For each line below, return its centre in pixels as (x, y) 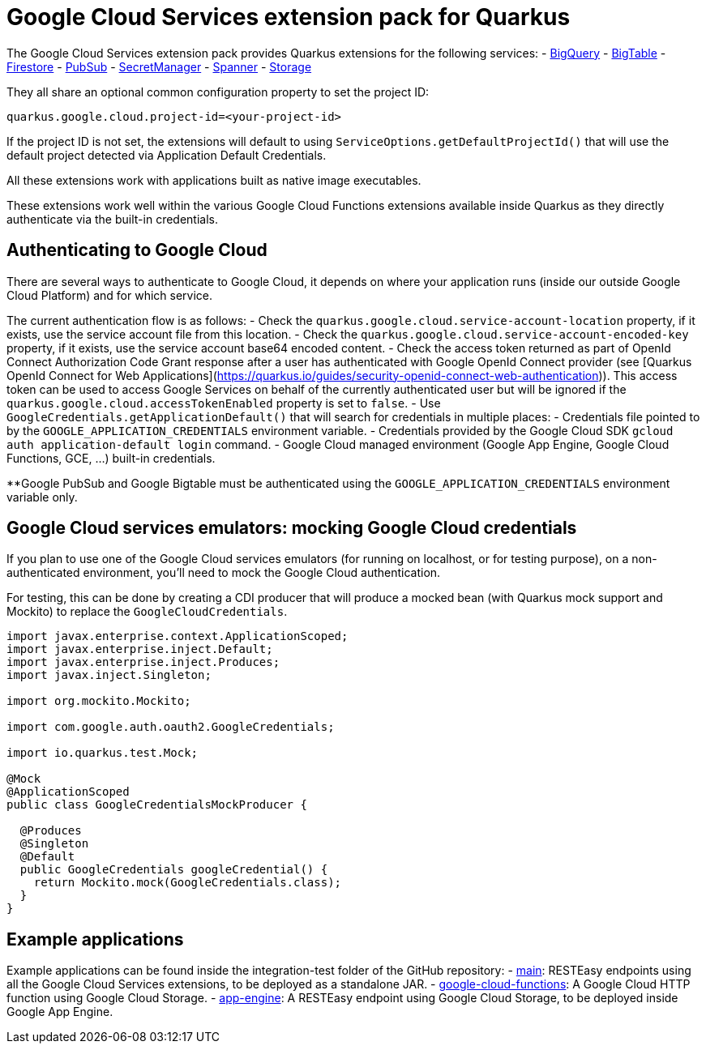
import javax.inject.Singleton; (109, 675)
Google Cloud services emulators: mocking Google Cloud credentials (292, 528)
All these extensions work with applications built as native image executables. (214, 180)
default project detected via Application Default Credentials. (167, 155)
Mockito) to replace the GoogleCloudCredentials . (147, 612)
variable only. (42, 497)
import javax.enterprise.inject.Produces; (143, 662)
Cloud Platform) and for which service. (110, 295)
